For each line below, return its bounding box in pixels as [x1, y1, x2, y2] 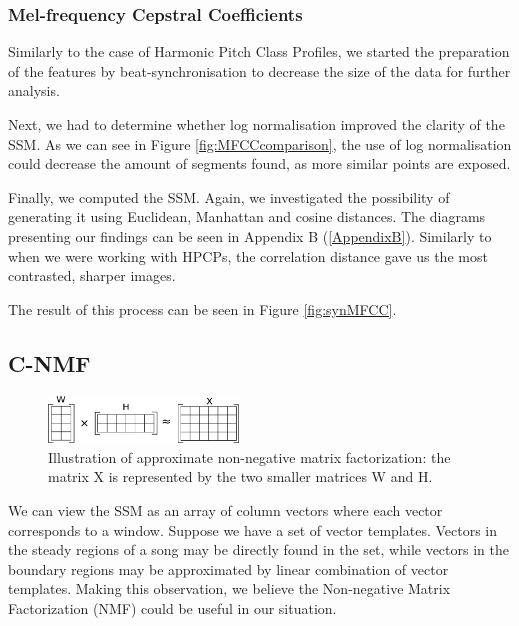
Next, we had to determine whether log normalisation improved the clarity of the [8, 114, 505, 134]
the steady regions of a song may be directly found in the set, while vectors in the [8, 539, 509, 560]
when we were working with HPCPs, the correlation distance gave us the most [8, 245, 488, 266]
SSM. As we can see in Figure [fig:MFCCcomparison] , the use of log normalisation [8, 133, 512, 154]
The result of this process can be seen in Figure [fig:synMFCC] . [8, 298, 397, 319]
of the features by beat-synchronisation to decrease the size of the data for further [8, 60, 511, 81]
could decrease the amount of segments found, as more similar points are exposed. [8, 153, 511, 174]
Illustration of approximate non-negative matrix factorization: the [48, 446, 451, 467]
